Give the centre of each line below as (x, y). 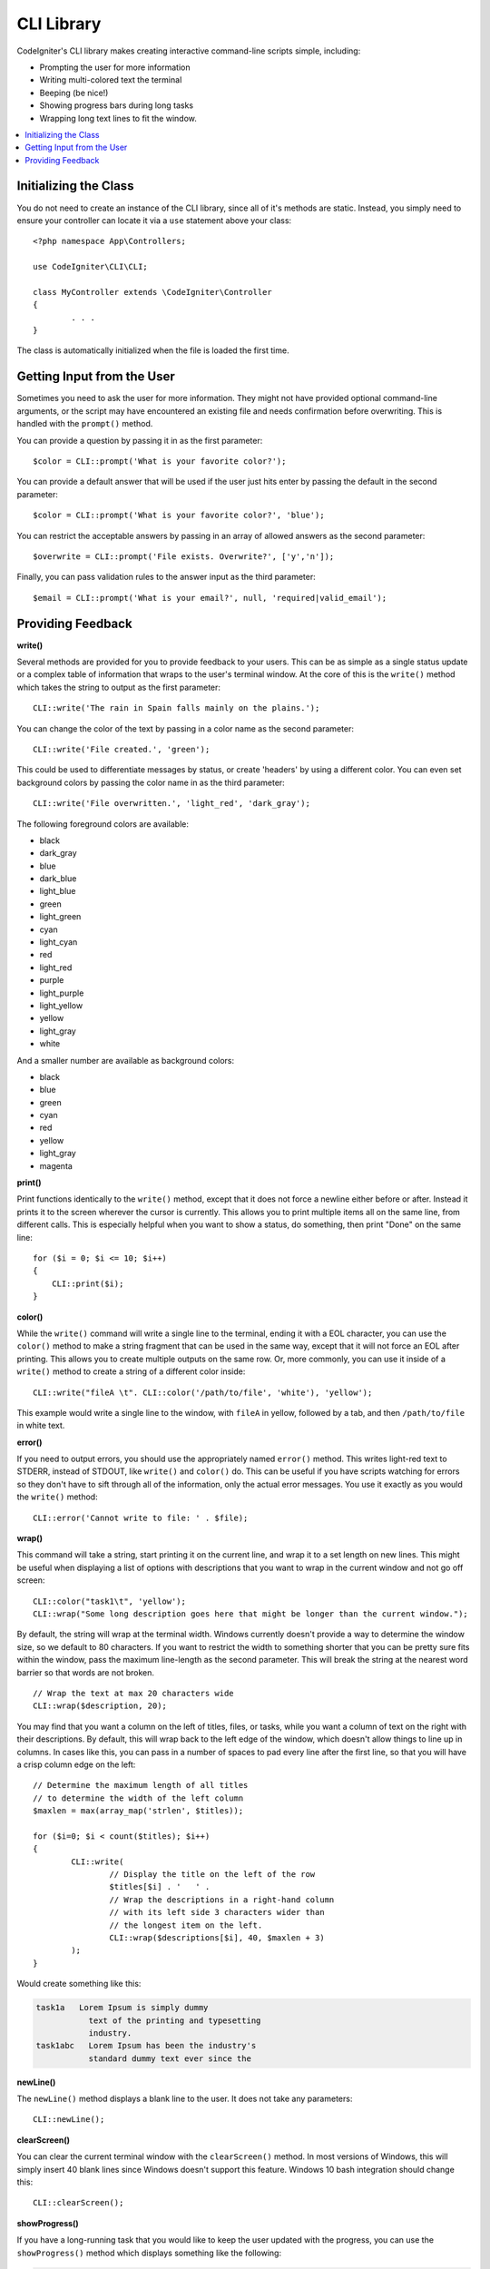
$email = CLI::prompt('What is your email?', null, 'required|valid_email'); (210, 598)
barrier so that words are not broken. (85, 1672)
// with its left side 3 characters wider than (217, 1912)
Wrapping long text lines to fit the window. (118, 118)
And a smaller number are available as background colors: (126, 1060)
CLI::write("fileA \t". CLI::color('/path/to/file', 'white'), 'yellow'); (203, 1392)
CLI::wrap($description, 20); (100, 1706)
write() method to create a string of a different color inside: (131, 1371)
